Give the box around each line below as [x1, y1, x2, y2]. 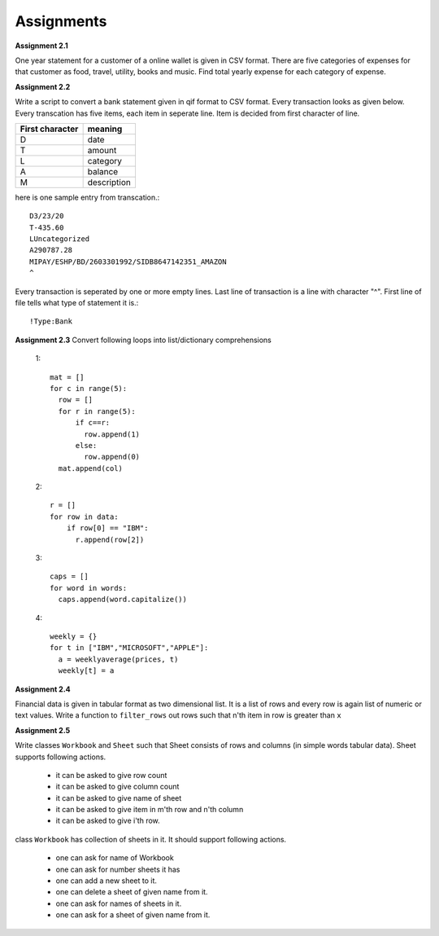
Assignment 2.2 [15, 81, 71, 91]
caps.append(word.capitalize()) [58, 595, 187, 604]
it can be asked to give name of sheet [55, 793, 182, 802]
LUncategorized [29, 235, 90, 244]
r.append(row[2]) [75, 534, 145, 544]
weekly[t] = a [58, 666, 115, 675]
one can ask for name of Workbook [55, 853, 174, 863]
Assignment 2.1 [15, 41, 68, 51]
